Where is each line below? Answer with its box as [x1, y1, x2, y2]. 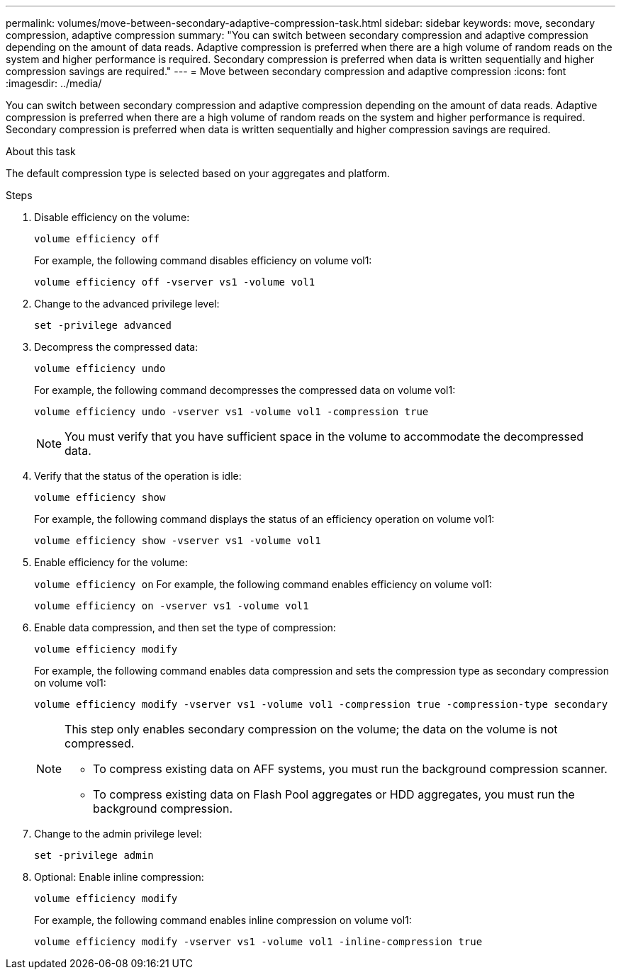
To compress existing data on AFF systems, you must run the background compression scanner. [93, 762, 608, 776]
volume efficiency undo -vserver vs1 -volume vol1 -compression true [34, 406, 429, 417]
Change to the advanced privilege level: [34, 298, 220, 310]
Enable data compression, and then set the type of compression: [34, 621, 336, 633]
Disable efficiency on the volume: [34, 211, 190, 223]
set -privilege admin [34, 850, 154, 861]
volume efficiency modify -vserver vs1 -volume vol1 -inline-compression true [34, 936, 483, 947]
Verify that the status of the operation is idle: [34, 470, 242, 482]
